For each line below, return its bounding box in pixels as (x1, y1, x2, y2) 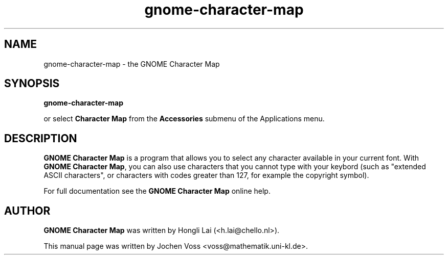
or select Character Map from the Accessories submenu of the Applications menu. (43, 114, 325, 123)
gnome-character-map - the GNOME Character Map (43, 59, 220, 68)
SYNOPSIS (4, 77, 60, 90)
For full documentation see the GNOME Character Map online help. (43, 187, 271, 196)
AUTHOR (4, 204, 51, 217)
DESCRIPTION (4, 132, 77, 145)
